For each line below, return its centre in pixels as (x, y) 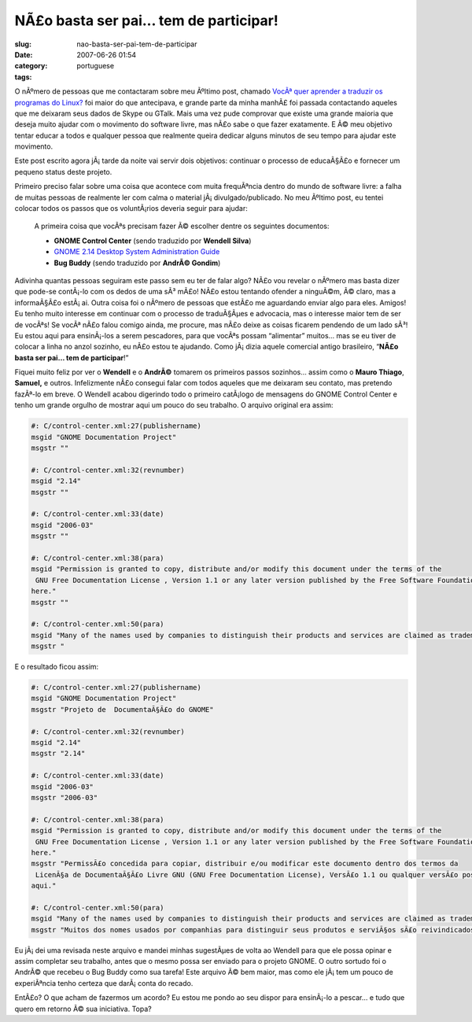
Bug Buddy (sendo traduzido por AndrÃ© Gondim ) (137, 263)
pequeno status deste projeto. (63, 172)
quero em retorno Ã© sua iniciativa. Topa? (83, 1009)
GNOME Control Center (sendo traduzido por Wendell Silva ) (153, 241)
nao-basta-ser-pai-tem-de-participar (137, 44)
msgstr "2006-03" (65, 797)
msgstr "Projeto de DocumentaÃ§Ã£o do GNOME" (122, 709)
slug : (23, 44)
